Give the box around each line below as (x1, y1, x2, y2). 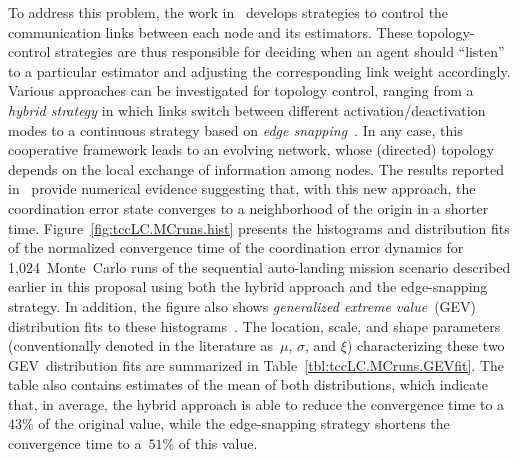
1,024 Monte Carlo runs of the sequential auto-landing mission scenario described (8, 256, 511, 277)
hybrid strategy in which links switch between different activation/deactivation (8, 99, 486, 120)
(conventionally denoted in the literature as (8, 335, 274, 356)
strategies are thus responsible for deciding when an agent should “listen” (55, 41, 505, 62)
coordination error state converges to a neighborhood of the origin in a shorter (8, 197, 489, 218)
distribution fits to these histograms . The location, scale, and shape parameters (8, 315, 501, 336)
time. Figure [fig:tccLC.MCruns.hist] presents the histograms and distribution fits (8, 217, 510, 238)
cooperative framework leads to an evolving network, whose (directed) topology (8, 139, 495, 160)
